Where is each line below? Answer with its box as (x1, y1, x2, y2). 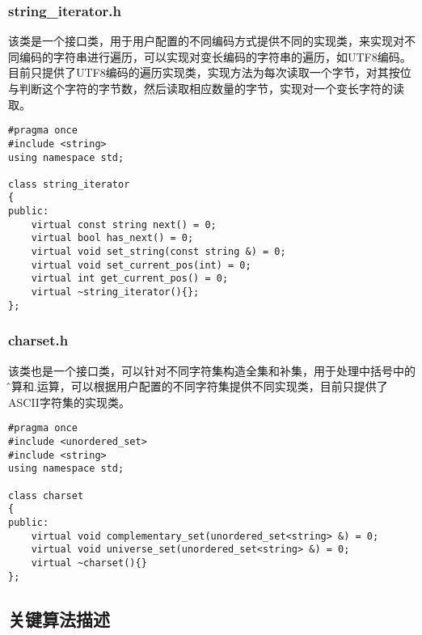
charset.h (8, 330, 69, 350)
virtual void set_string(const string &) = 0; (31, 246, 286, 258)
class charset (8, 489, 84, 502)
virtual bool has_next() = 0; (31, 232, 194, 244)
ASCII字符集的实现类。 (8, 393, 130, 410)
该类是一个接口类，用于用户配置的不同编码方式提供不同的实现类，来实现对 (8, 32, 404, 49)
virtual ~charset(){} (31, 557, 147, 569)
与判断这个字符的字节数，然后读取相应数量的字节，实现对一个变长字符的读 (8, 80, 404, 96)
